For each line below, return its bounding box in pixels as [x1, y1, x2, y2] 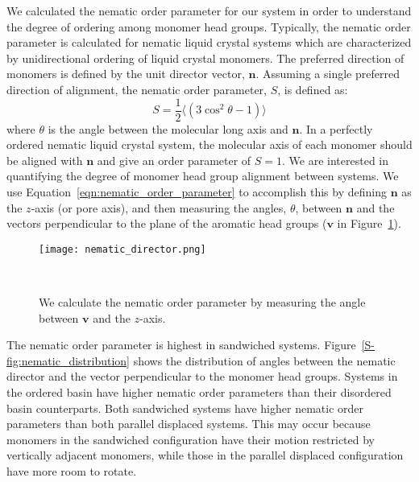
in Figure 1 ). [337, 215, 401, 232]
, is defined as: [277, 80, 348, 97]
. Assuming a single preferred [255, 65, 400, 82]
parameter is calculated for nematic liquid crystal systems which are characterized [6, 34, 412, 51]
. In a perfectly [299, 120, 373, 137]
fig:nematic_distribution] [6, 352, 130, 369]
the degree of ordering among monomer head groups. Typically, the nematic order [6, 18, 411, 35]
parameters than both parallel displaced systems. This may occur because [6, 415, 371, 432]
